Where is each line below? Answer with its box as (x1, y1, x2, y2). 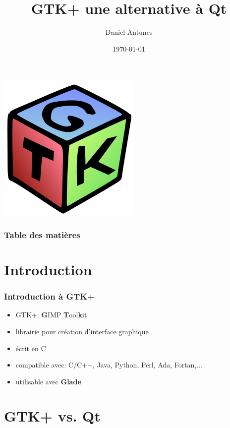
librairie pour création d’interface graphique (15, 326, 149, 336)
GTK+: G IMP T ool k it (15, 309, 87, 320)
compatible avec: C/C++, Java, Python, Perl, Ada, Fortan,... (15, 360, 202, 370)
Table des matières (4, 228, 80, 241)
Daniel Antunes (105, 27, 153, 37)
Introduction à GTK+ (4, 290, 95, 303)
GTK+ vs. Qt (4, 405, 101, 426)
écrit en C (15, 343, 46, 353)
